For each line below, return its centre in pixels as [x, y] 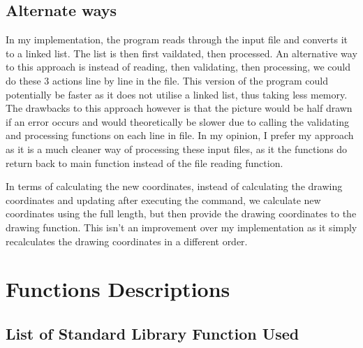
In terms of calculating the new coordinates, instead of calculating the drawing [174, 186]
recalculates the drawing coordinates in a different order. [127, 241]
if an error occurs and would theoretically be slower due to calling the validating [177, 121]
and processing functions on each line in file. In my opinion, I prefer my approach [180, 135]
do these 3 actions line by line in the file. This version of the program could [167, 80]
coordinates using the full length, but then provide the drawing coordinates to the [181, 213]
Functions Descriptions [118, 289]
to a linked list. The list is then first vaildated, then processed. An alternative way [181, 53]
